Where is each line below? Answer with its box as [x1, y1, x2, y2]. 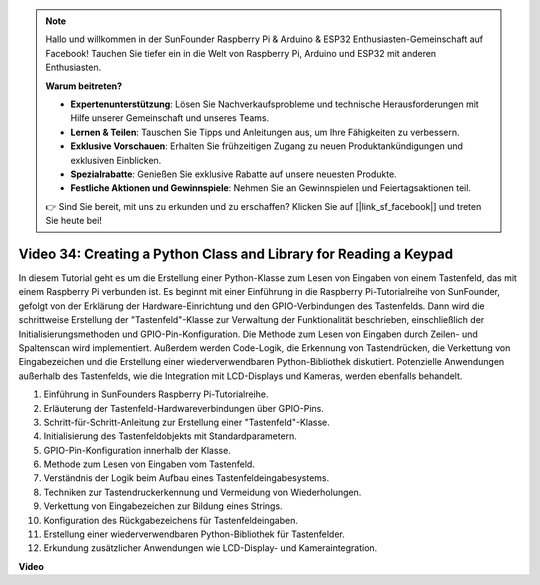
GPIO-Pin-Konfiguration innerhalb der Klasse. [43, 444, 232, 456]
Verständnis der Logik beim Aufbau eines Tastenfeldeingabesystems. [43, 472, 330, 484]
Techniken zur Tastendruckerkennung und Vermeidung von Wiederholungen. [43, 486, 362, 498]
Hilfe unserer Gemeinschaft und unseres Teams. [70, 112, 270, 124]
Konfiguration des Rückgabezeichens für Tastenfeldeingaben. [43, 514, 299, 526]
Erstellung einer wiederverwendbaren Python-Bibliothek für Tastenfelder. [43, 528, 345, 540]
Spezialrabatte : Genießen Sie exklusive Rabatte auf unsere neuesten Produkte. [70, 168, 397, 180]
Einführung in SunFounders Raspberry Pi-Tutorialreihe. [43, 388, 269, 400]
